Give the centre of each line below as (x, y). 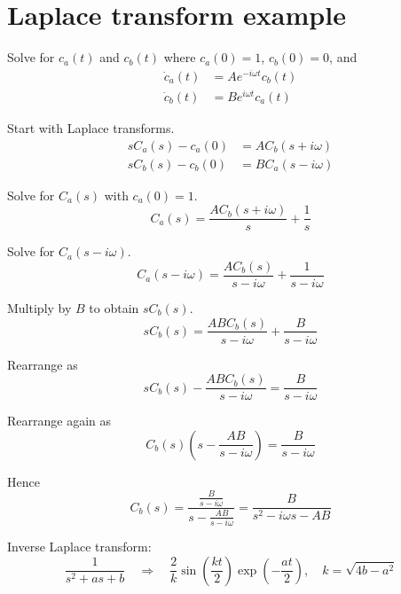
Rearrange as (43, 364)
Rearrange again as (59, 421)
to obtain (114, 307)
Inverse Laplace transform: (79, 546)
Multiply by (39, 307)
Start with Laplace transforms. (91, 127)
